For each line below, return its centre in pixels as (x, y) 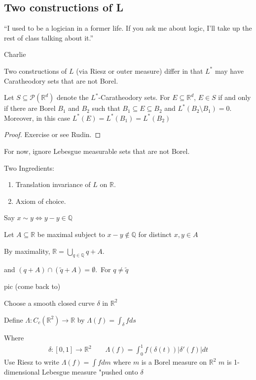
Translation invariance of (53, 184)
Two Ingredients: (29, 167)
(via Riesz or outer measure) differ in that (140, 71)
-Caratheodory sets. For (134, 97)
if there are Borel (30, 108)
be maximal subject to (71, 234)
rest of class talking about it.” (49, 37)
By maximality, (27, 251)
